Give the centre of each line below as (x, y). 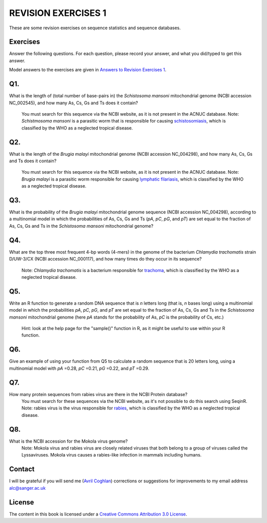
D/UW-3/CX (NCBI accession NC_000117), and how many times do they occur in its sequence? (106, 259)
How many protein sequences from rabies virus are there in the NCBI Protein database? (98, 394)
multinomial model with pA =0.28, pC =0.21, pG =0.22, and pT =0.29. (79, 368)
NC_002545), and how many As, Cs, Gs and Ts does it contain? (74, 103)
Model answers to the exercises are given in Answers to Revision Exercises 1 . (88, 70)
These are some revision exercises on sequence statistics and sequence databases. (95, 28)
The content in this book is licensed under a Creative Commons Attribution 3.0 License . (98, 514)
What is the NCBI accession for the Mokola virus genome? (68, 441)
